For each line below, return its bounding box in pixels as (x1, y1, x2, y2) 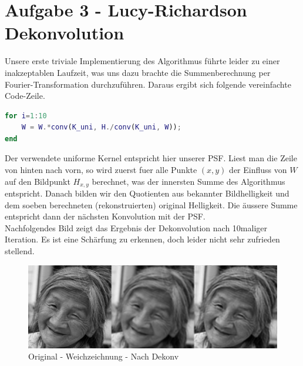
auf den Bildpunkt (5, 175, 70, 187)
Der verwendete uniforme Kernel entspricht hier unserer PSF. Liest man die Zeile (5, 152, 297, 164)
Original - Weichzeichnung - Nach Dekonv (28, 350, 179, 362)
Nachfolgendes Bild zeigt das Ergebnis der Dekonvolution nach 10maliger (5, 221, 267, 234)
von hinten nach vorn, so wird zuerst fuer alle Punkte (5, 164, 197, 176)
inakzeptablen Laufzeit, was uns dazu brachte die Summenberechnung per (5, 66, 271, 78)
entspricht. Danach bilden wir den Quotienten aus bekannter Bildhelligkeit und (5, 187, 289, 199)
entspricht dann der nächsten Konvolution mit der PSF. (5, 210, 206, 222)
